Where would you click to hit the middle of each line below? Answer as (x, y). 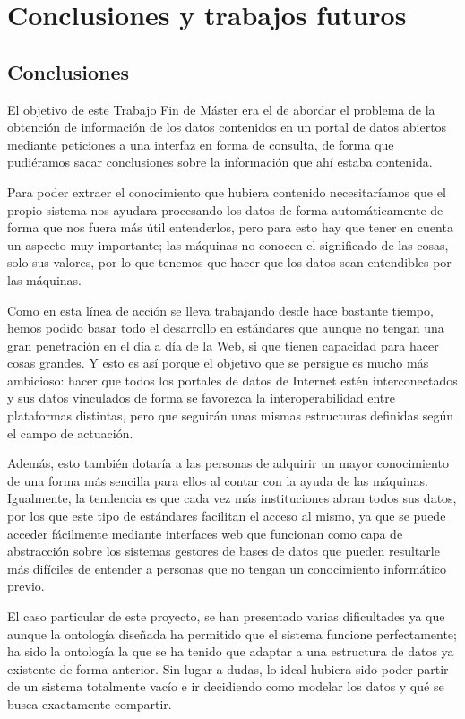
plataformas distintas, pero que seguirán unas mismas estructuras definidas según (231, 416)
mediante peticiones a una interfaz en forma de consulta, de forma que (201, 144)
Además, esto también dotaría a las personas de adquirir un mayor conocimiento (228, 463)
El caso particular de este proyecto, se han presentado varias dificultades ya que (226, 616)
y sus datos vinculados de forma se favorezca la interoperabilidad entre (202, 398)
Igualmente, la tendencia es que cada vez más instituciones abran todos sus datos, (232, 498)
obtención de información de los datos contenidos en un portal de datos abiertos (227, 127)
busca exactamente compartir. (90, 703)
